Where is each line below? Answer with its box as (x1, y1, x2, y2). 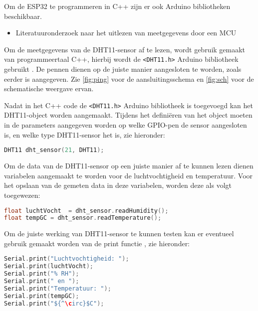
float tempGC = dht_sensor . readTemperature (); (4, 214, 162, 222)
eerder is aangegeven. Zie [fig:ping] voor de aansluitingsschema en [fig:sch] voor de (4, 73, 254, 84)
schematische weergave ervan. (4, 83, 94, 94)
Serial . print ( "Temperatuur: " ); (4, 285, 111, 292)
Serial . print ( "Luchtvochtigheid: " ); (4, 255, 129, 263)
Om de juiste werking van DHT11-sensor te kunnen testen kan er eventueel (4, 228, 234, 239)
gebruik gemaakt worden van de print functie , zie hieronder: (4, 238, 190, 248)
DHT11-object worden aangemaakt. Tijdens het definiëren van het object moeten (4, 110, 253, 120)
